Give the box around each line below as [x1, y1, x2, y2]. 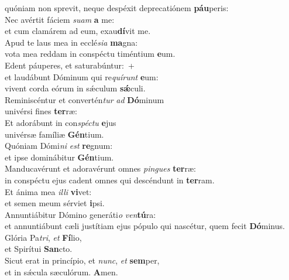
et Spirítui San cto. [5, 243, 73, 255]
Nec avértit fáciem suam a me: [5, 13, 115, 25]
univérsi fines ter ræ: [5, 105, 77, 117]
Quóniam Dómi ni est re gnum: [5, 139, 113, 152]
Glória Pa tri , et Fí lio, [5, 231, 82, 243]
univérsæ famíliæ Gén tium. [5, 128, 104, 140]
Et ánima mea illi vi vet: [5, 185, 92, 197]
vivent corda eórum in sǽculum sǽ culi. [5, 82, 146, 94]
